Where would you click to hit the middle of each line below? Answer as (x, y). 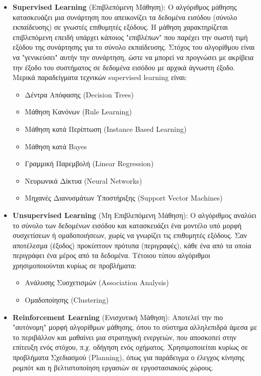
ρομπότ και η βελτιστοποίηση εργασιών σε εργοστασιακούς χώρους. (113, 367)
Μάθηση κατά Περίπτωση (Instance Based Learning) (106, 128)
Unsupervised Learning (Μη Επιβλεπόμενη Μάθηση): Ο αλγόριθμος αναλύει (134, 215)
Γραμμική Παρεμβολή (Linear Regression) (89, 163)
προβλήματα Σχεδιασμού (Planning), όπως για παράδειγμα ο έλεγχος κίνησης (128, 357)
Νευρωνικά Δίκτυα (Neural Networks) (83, 180)
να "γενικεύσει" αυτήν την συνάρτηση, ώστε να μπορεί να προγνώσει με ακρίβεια (133, 57)
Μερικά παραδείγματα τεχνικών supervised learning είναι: (100, 77)
